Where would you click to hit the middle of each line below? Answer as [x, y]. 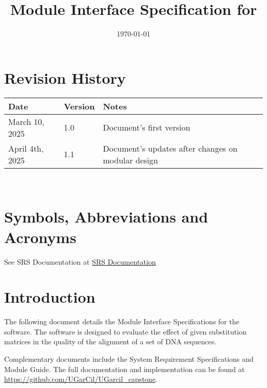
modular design [130, 160]
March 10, [26, 121]
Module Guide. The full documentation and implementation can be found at [125, 369]
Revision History [65, 77]
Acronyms [40, 237]
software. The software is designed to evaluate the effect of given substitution [126, 331]
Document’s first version [147, 127]
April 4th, [26, 148]
